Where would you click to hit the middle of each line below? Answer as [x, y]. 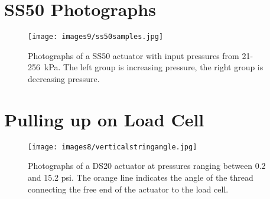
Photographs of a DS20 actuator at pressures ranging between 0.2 [147, 166]
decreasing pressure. [64, 78]
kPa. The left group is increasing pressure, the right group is [154, 67]
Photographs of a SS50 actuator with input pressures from [134, 55]
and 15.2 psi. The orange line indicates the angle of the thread [141, 177]
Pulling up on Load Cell [104, 119]
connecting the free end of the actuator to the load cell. [128, 189]
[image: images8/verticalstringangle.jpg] [113, 147]
